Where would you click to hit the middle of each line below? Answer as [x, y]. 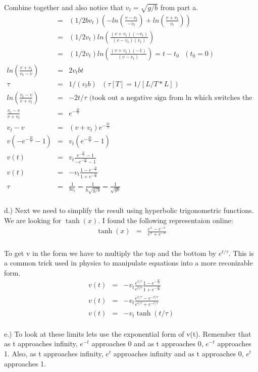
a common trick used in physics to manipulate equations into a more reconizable [128, 263]
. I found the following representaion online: [166, 220]
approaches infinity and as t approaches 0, [178, 354]
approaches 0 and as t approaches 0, [147, 343]
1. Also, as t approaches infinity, [54, 354]
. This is [241, 253]
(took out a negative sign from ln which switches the [171, 98]
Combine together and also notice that [64, 7]
